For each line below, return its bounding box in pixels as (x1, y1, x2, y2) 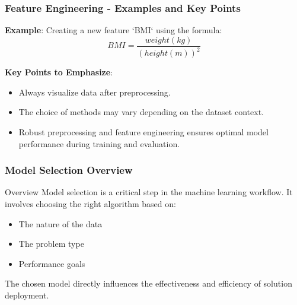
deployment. (5, 288, 49, 301)
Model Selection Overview (5, 163, 133, 177)
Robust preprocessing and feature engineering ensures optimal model (18, 126, 269, 138)
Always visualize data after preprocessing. (18, 85, 171, 98)
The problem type (18, 237, 84, 250)
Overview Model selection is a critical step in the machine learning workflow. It (5, 186, 293, 198)
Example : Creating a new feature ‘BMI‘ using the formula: (5, 24, 222, 36)
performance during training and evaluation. (18, 137, 180, 150)
